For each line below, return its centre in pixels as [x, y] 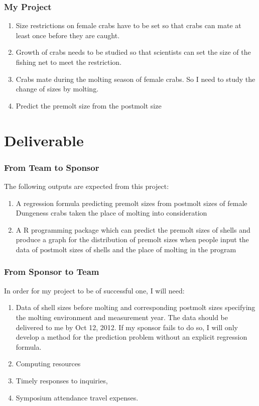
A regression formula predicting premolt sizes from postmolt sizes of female [132, 203]
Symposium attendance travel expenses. [77, 397]
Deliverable [44, 140]
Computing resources [48, 364]
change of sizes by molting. [57, 89]
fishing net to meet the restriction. [69, 62]
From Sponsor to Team [52, 272]
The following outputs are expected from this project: [87, 186]
